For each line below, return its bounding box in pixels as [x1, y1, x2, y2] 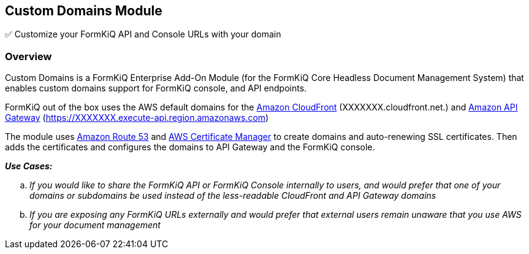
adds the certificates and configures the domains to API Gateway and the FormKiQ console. [5, 142, 375, 153]
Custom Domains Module [5, 3, 162, 18]
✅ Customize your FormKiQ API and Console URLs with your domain [5, 29, 281, 40]
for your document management [29, 220, 161, 231]
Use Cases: [5, 161, 53, 172]
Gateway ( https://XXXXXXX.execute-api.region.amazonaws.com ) [5, 112, 269, 123]
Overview [5, 50, 52, 63]
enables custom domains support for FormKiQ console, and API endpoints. [5, 83, 307, 94]
